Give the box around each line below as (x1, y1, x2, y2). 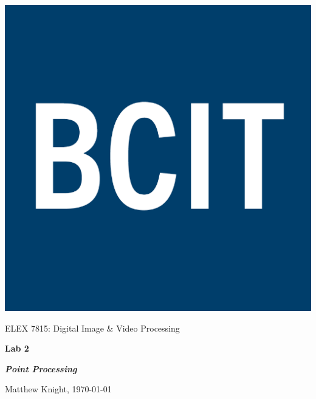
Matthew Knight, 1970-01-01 (5, 383, 112, 395)
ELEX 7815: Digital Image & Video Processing (5, 321, 180, 334)
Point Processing (5, 362, 77, 375)
